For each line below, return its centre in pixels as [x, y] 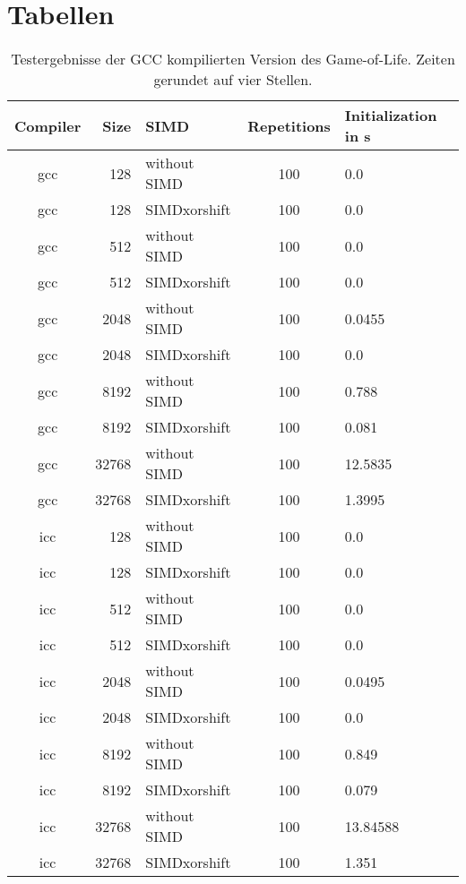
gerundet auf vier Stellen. [233, 80]
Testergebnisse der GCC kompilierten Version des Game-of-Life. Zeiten [233, 59]
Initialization [391, 116]
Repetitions [289, 125]
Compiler [48, 125]
